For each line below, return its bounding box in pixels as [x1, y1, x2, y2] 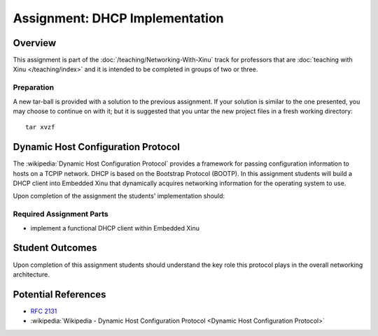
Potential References [13, 288, 106, 300]
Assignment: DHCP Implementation [13, 10, 224, 26]
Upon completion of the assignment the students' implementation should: [13, 192, 225, 200]
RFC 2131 [30, 307, 57, 315]
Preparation [13, 82, 55, 92]
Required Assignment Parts [13, 210, 108, 219]
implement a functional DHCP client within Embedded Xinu [30, 224, 199, 232]
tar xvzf [25, 123, 55, 131]
